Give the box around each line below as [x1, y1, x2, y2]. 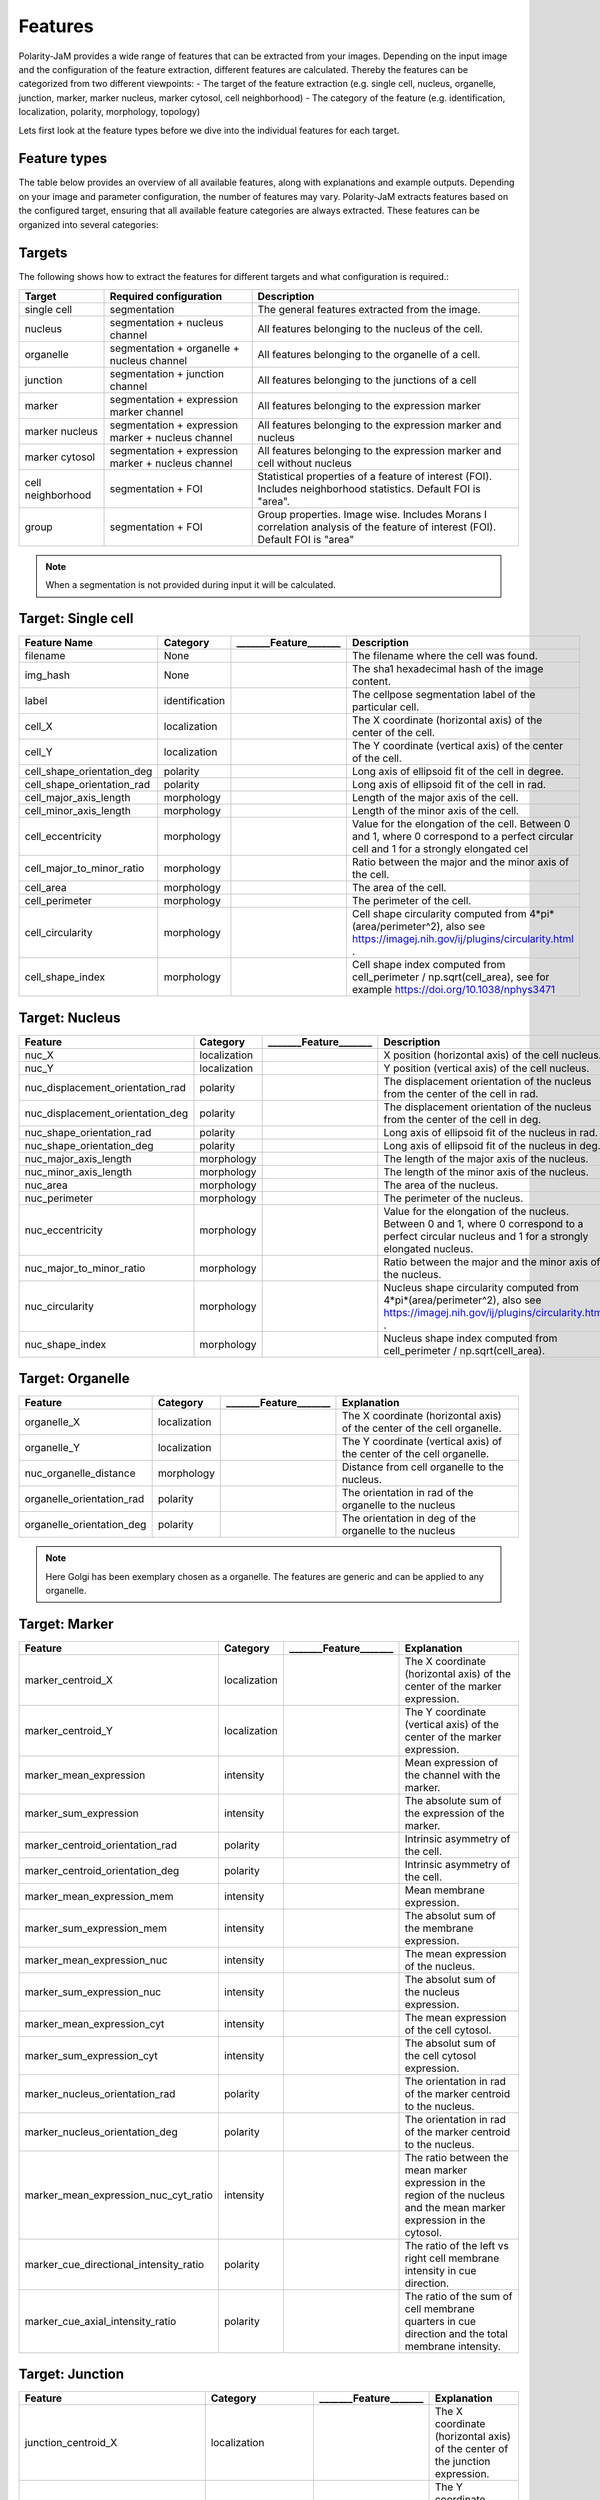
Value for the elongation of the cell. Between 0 [351, 817, 571, 831]
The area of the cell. [351, 881, 447, 895]
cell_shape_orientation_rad [24, 778, 151, 792]
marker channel [109, 405, 184, 419]
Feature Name [24, 636, 94, 650]
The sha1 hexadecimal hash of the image [351, 662, 544, 676]
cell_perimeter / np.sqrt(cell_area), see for [351, 970, 550, 984]
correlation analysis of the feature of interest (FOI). [257, 520, 497, 534]
